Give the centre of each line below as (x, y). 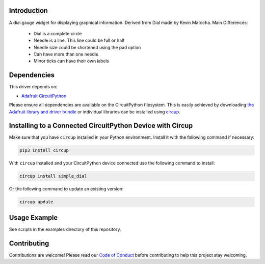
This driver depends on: (33, 87)
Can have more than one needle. (67, 54)
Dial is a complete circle (58, 33)
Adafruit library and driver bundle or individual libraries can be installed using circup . (95, 112)
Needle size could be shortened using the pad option (87, 47)
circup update (36, 202)
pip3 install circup (44, 150)
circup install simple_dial (53, 176)
